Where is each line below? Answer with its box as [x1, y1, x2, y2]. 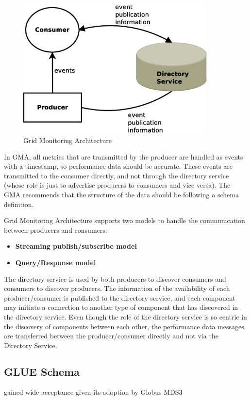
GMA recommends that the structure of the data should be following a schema [4, 190, 239, 200]
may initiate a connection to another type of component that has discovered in [4, 302, 238, 312]
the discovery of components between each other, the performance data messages [4, 321, 244, 331]
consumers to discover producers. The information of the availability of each [4, 283, 230, 293]
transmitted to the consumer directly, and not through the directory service [4, 170, 229, 180]
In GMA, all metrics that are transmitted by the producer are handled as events [4, 151, 243, 161]
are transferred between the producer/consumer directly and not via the [4, 331, 218, 341]
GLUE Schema [4, 364, 80, 379]
